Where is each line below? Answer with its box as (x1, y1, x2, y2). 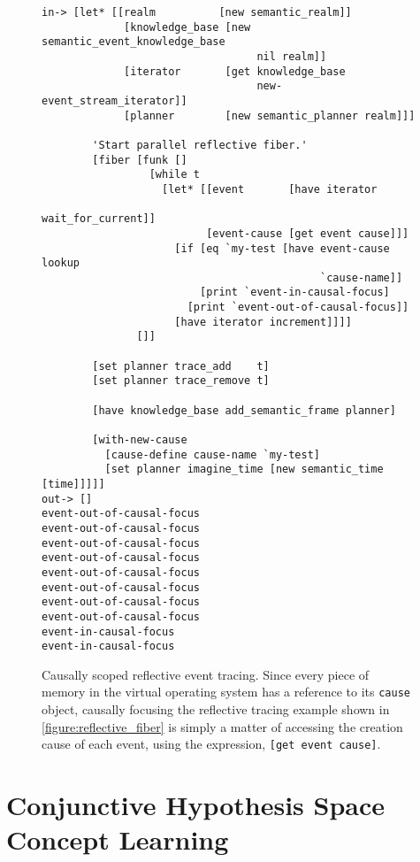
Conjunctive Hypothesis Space (6, 787, 386, 823)
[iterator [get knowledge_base (124, 65, 346, 78)
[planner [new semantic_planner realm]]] (124, 109, 416, 122)
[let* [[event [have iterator (162, 182, 378, 196)
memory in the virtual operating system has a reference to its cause (42, 682, 410, 701)
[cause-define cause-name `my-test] (104, 448, 320, 461)
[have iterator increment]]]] (174, 315, 352, 328)
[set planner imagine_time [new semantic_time (104, 463, 384, 476)
